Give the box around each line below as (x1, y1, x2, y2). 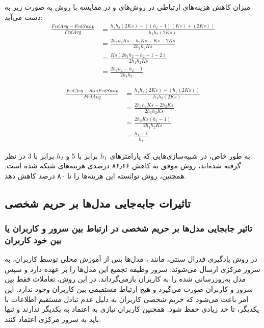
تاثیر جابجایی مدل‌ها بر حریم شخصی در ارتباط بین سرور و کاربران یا (5, 222, 252, 235)
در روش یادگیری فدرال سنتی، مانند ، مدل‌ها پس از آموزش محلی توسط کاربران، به (5, 254, 257, 264)
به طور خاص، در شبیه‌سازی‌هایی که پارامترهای (110, 150, 250, 161)
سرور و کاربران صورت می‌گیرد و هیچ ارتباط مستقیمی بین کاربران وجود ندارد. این (5, 284, 253, 294)
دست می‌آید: (5, 11, 43, 22)
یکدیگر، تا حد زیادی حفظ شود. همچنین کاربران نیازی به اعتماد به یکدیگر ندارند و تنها (5, 304, 259, 314)
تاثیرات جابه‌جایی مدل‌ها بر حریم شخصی (5, 195, 191, 211)
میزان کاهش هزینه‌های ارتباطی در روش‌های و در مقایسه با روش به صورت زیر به (5, 2, 250, 12)
